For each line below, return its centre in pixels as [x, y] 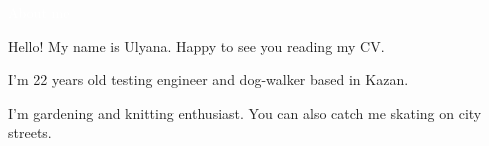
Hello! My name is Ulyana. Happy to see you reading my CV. [196, 45]
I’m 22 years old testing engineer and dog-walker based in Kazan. [208, 79]
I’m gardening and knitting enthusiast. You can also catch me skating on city [245, 112]
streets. [30, 132]
